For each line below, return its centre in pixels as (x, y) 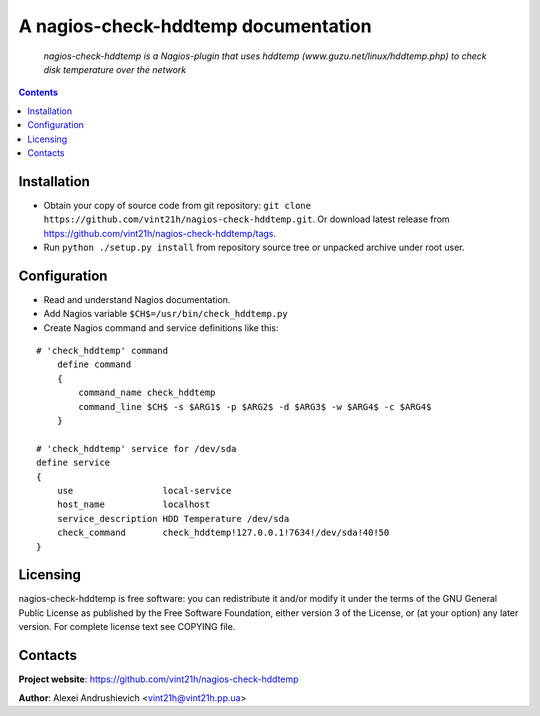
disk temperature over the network (115, 69)
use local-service (144, 490)
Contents (38, 92)
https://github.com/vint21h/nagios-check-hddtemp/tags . (160, 233)
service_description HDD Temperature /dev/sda (173, 518)
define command (94, 364)
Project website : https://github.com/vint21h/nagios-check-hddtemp (158, 679)
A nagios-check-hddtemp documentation (195, 26)
